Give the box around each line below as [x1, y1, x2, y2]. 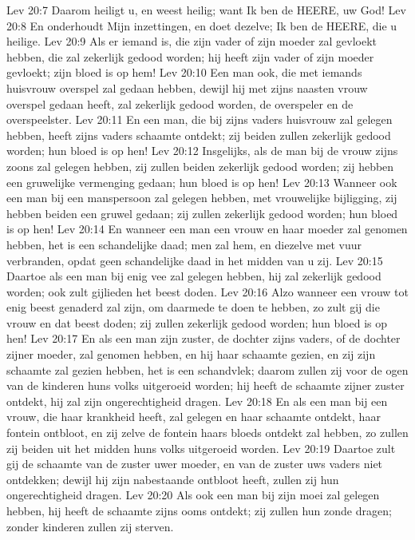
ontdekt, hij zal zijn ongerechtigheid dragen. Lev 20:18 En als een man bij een [6, 392, 388, 409]
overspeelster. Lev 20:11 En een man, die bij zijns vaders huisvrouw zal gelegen [6, 111, 393, 128]
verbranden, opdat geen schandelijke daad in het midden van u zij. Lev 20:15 [6, 252, 383, 268]
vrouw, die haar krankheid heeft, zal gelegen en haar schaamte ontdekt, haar [6, 408, 381, 425]
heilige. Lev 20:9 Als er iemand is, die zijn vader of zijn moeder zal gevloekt [6, 33, 377, 50]
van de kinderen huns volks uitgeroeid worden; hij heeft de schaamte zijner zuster [6, 377, 405, 394]
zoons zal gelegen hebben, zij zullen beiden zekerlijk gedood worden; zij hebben [6, 157, 394, 174]
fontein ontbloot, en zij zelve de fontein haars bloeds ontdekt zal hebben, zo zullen [6, 424, 409, 441]
